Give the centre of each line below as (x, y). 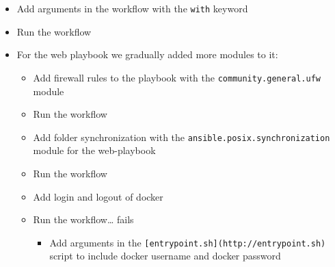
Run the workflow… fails (83, 219)
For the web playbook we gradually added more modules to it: (147, 54)
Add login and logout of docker (98, 196)
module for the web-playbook (94, 150)
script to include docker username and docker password (165, 256)
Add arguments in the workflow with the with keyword (132, 8)
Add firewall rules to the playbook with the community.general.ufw (177, 77)
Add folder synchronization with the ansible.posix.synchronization (182, 137)
